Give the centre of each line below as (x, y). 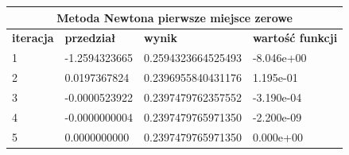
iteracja (33, 38)
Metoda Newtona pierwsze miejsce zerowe (174, 17)
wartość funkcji (295, 38)
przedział (90, 38)
